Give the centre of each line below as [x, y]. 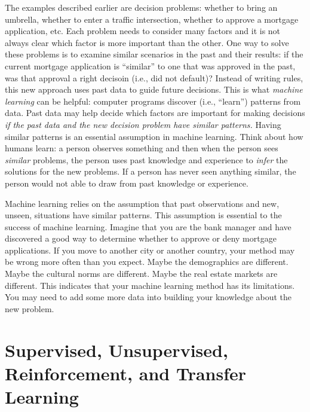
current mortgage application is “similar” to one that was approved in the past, [150, 65]
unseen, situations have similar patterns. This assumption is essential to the [143, 215]
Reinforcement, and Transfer [126, 373]
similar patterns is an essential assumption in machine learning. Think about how [154, 136]
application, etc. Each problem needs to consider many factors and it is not [143, 31]
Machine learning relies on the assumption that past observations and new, [142, 203]
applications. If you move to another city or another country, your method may [150, 250]
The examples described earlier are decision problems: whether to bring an [141, 7]
